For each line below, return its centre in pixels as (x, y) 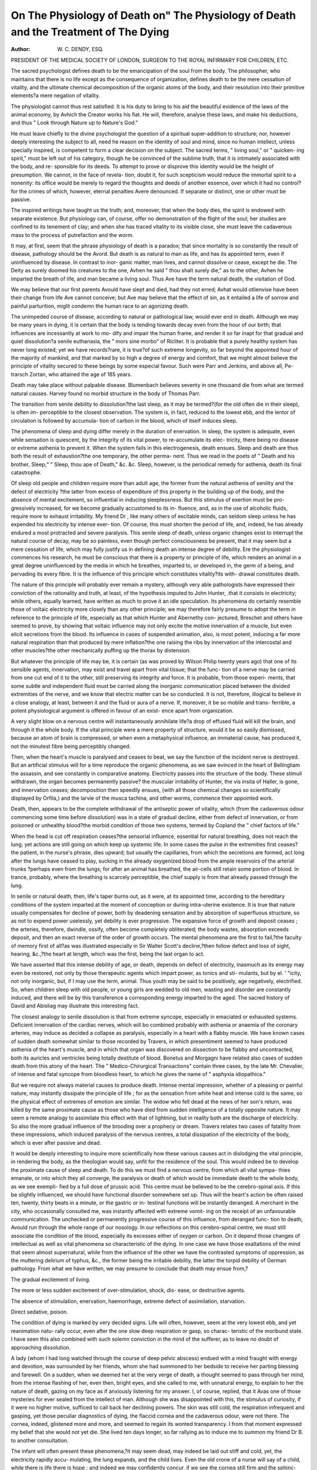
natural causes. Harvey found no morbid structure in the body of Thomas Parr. (106, 393)
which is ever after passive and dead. (56, 1142)
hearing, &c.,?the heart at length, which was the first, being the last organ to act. (108, 954)
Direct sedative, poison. (40, 1312)
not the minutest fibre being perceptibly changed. (71, 746)
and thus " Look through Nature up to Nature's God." (74, 123)
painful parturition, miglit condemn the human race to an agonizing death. (100, 306)
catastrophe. (26, 473)
